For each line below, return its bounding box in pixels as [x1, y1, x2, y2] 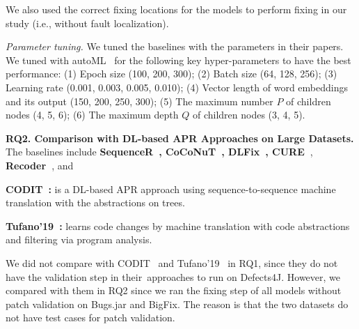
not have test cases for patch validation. [6, 310, 175, 325]
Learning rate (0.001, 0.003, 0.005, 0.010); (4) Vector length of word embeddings [6, 79, 348, 94]
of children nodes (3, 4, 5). [192, 107, 305, 122]
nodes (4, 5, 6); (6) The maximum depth [6, 107, 179, 122]
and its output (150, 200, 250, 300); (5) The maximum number [6, 93, 273, 108]
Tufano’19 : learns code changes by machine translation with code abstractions [6, 218, 350, 233]
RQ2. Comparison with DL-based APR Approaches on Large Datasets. [6, 130, 354, 145]
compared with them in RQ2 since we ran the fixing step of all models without [6, 283, 342, 298]
